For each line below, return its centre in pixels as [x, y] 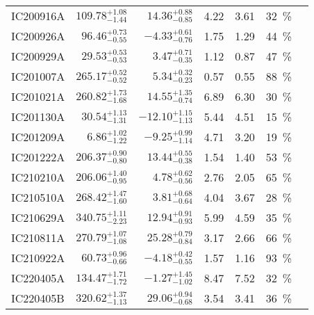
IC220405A [38, 278]
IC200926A [38, 36]
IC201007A [38, 76]
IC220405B [38, 298]
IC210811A [38, 237]
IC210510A [38, 197]
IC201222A [38, 157]
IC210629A [38, 217]
